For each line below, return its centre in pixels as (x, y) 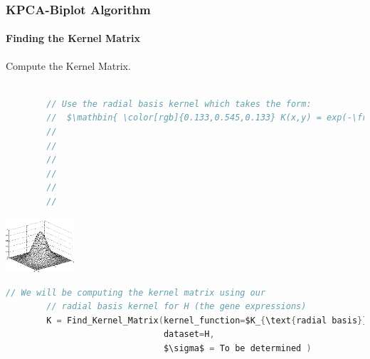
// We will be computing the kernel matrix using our (136, 292)
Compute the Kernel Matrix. (68, 65)
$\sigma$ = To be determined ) (237, 348)
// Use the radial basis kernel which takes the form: (179, 104)
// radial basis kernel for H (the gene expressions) (176, 307)
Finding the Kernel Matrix (73, 38)
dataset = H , (189, 334)
